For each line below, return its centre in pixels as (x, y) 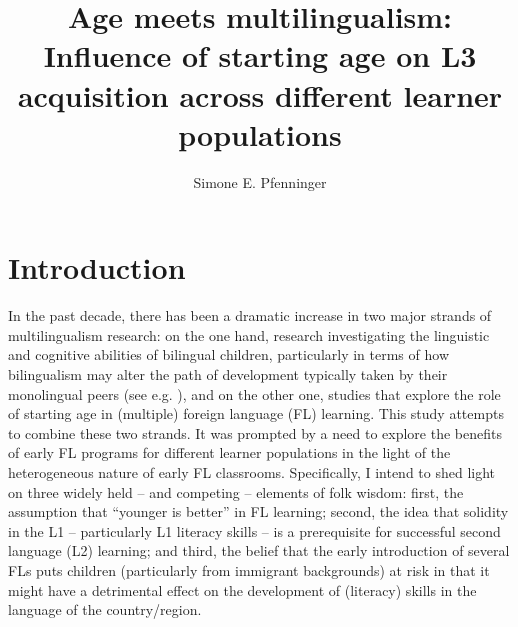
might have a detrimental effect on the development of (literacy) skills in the (242, 589)
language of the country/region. (105, 609)
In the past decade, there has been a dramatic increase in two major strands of (250, 315)
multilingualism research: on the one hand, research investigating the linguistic (249, 334)
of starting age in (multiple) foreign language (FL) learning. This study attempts (256, 413)
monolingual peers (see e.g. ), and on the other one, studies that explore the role (254, 393)
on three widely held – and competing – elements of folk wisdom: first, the (236, 491)
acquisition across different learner (260, 94)
